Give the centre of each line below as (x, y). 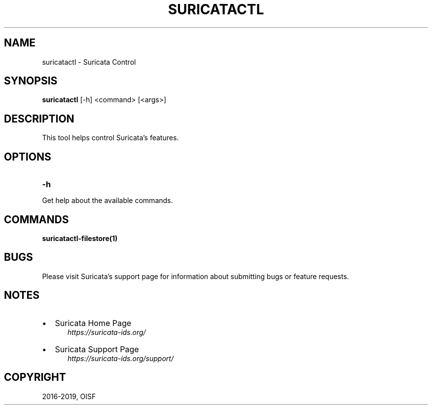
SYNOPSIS (31, 81)
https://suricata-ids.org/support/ (121, 358)
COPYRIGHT (35, 377)
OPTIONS (28, 157)
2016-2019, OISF (69, 396)
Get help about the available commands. (108, 201)
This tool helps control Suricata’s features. (110, 138)
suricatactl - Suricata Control (89, 62)
